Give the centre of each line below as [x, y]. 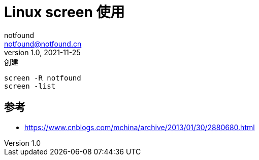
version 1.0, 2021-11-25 [42, 52]
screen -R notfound [43, 78]
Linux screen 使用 [64, 12]
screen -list [30, 86]
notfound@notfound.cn [43, 44]
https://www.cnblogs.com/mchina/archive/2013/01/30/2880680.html [140, 127]
